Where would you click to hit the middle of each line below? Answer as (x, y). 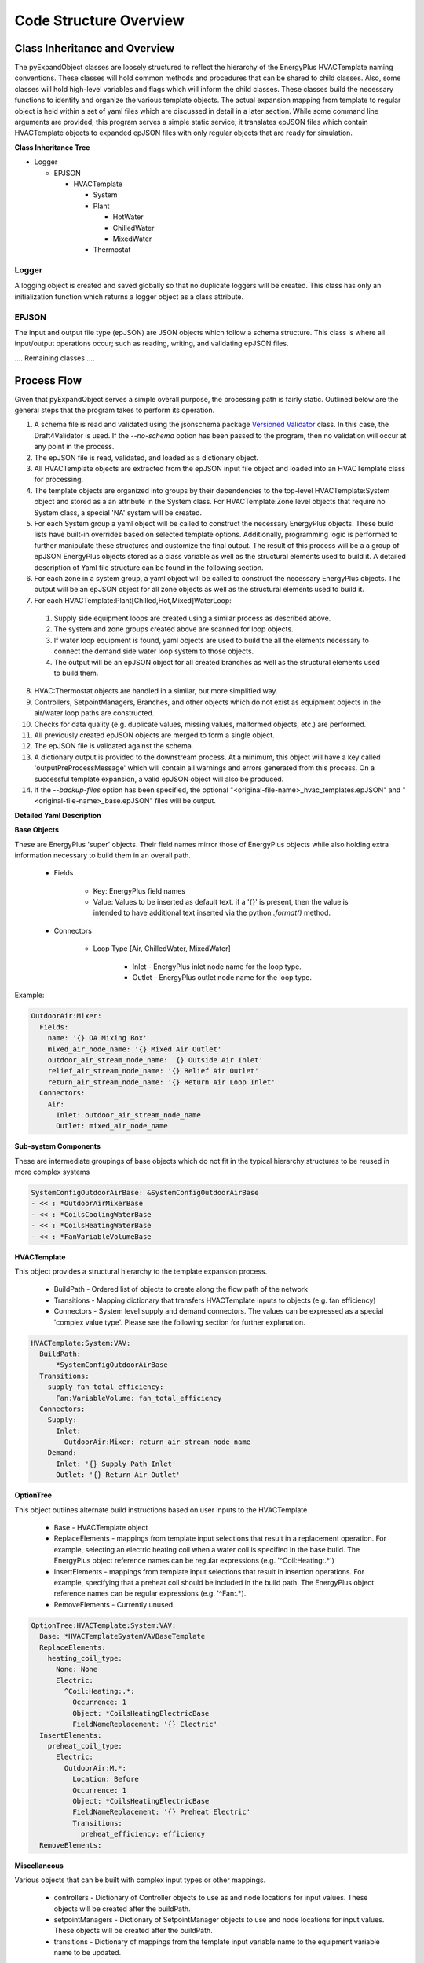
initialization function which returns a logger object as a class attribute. (129, 296)
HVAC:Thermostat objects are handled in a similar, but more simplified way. (156, 691)
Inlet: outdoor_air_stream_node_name (129, 1115)
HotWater (128, 217)
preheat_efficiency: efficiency (143, 1834)
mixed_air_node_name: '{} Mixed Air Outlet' (135, 1049)
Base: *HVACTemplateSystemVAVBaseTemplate (122, 1636)
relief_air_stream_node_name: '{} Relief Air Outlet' (153, 1071)
